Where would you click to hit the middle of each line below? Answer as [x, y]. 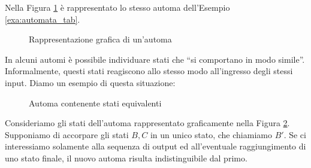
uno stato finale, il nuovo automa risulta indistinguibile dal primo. [126, 158]
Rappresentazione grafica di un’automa [100, 39]
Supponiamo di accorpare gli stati [67, 134]
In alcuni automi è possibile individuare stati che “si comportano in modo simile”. [155, 59]
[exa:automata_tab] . [43, 19]
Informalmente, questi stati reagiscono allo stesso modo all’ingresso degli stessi [149, 71]
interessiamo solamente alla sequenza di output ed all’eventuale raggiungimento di [155, 146]
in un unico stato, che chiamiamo [211, 134]
